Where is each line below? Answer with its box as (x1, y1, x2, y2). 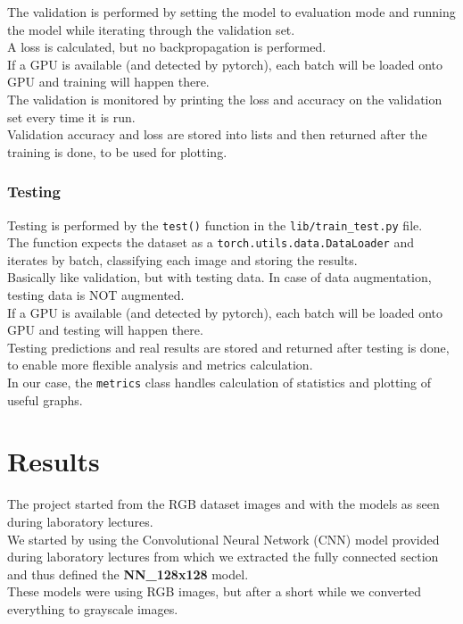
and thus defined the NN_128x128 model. (7, 564, 249, 583)
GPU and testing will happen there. (7, 320, 203, 339)
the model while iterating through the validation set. (7, 20, 295, 38)
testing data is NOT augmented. (7, 286, 185, 304)
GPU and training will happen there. (7, 72, 210, 91)
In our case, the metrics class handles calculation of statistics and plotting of (7, 373, 431, 392)
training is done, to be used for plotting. (7, 142, 227, 161)
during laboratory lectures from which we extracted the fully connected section (7, 547, 439, 566)
